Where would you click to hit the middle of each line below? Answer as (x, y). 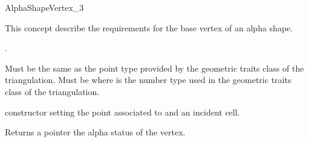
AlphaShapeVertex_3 (44, 7)
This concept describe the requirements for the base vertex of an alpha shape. (149, 27)
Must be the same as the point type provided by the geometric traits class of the (154, 68)
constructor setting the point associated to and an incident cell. (122, 112)
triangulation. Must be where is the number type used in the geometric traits (148, 80)
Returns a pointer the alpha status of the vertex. (95, 132)
